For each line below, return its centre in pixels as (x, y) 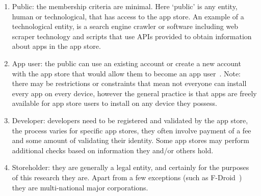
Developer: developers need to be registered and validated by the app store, (130, 120)
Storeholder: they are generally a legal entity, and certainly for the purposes (130, 167)
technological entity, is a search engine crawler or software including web (125, 26)
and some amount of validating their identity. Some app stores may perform (130, 140)
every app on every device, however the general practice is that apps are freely (134, 93)
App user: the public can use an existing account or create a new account (126, 63)
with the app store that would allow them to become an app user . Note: (126, 73)
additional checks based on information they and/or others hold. (113, 150)
